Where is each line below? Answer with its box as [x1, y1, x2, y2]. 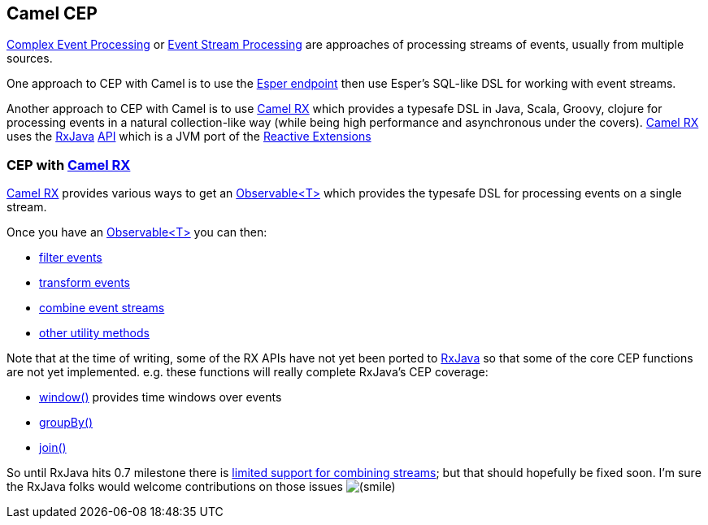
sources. [7, 51, 53, 66]
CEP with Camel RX [7, 156, 131, 173]
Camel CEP [7, 3, 98, 24]
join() [39, 440, 67, 455]
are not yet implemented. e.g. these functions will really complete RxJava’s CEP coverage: [7, 365, 489, 380]
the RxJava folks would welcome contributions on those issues [7, 479, 343, 494]
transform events [39, 276, 130, 290]
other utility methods [39, 326, 150, 341]
